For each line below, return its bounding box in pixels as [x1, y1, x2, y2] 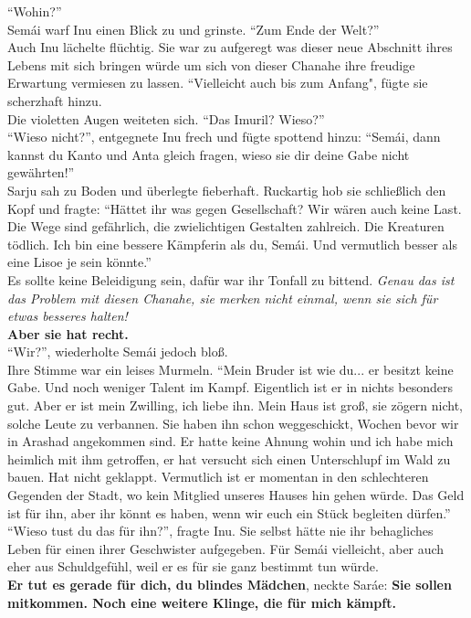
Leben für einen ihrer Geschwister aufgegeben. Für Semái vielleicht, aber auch [7, 538, 445, 558]
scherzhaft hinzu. [7, 91, 102, 110]
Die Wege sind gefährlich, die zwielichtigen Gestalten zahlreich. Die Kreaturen [7, 217, 445, 236]
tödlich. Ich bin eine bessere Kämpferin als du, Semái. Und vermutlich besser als [7, 234, 457, 253]
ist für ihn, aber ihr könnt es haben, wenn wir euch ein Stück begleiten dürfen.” [7, 503, 451, 522]
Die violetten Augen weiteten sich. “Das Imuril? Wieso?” [7, 109, 325, 128]
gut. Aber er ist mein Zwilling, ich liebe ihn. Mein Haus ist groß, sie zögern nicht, [7, 396, 464, 415]
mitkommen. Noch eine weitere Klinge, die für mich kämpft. [7, 592, 396, 612]
